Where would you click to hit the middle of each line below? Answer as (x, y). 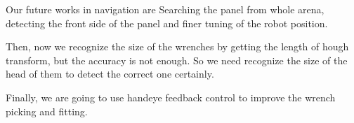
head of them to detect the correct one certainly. (110, 74)
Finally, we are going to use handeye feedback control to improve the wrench (171, 97)
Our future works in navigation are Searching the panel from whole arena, (165, 9)
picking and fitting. (47, 111)
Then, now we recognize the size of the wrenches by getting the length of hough (177, 46)
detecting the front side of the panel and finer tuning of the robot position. (167, 23)
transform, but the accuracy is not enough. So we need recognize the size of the (177, 60)
